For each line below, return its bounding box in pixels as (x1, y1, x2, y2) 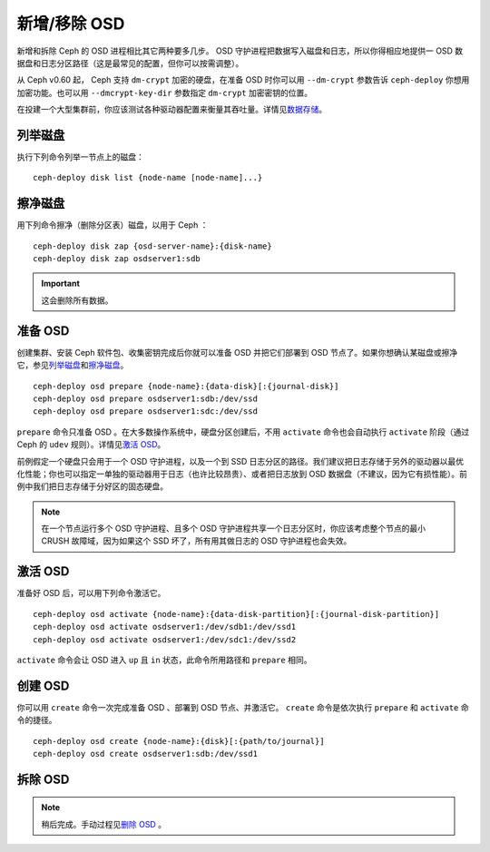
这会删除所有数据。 (41, 295, 113, 306)
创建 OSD (16, 678, 70, 693)
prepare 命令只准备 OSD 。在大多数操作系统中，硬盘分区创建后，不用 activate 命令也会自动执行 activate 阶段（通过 (16, 426, 470, 437)
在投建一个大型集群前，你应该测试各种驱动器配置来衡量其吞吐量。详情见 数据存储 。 (16, 104, 327, 115)
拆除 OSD (16, 771, 70, 787)
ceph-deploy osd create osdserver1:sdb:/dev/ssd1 (33, 749, 259, 759)
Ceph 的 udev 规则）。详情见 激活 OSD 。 (16, 439, 166, 450)
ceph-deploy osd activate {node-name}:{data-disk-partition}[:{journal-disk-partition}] (33, 609, 440, 619)
